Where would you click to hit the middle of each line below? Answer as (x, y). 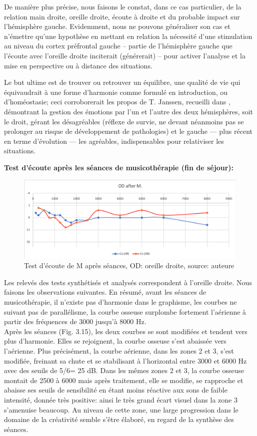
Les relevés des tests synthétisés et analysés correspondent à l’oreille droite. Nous (128, 282)
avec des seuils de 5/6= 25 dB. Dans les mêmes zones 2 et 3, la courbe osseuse (124, 370)
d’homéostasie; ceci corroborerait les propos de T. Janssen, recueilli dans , (117, 102)
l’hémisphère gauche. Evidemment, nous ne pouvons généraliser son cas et (117, 26)
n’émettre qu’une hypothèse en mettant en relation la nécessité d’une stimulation (128, 36)
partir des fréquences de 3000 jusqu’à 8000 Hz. (75, 321)
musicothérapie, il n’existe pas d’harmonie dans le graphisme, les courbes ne (120, 302)
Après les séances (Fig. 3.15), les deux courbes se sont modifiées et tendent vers (126, 331)
